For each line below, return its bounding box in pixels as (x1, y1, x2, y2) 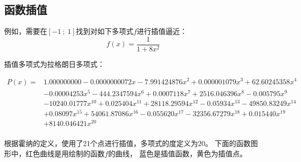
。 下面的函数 (205, 138, 251, 149)
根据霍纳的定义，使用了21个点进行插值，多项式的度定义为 (4, 138, 198, 149)
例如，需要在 (4, 26, 47, 37)
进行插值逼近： (136, 26, 187, 37)
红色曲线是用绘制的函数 (25, 148, 105, 158)
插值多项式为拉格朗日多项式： (4, 58, 105, 69)
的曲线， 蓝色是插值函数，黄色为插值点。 (108, 148, 247, 158)
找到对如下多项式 (75, 26, 133, 37)
